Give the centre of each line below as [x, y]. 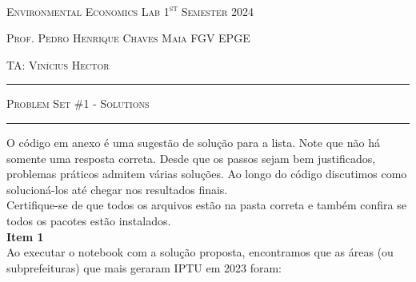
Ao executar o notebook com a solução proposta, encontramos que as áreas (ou [200, 252]
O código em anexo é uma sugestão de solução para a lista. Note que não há [193, 143]
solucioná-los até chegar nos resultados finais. [117, 189]
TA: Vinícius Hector [58, 64]
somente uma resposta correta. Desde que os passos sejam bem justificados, [191, 158]
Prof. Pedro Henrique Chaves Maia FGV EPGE [128, 38]
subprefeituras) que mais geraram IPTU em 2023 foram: [144, 267]
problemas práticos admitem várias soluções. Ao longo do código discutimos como [207, 174]
